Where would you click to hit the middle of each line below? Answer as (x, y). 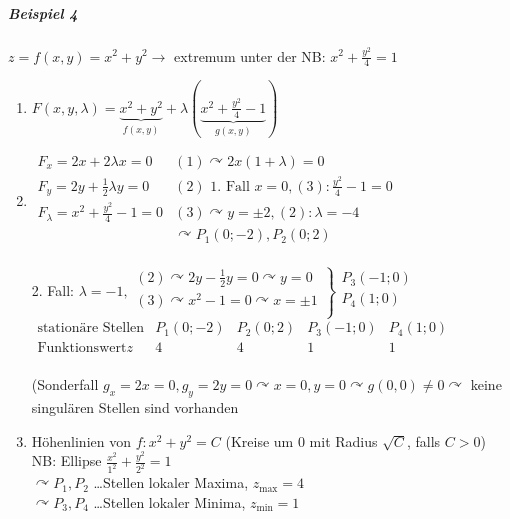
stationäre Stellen (91, 328)
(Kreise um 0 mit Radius (301, 440)
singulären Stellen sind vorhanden (135, 407)
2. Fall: (53, 289)
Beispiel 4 (43, 12)
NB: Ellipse (66, 460)
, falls (424, 440)
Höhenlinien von (81, 440)
